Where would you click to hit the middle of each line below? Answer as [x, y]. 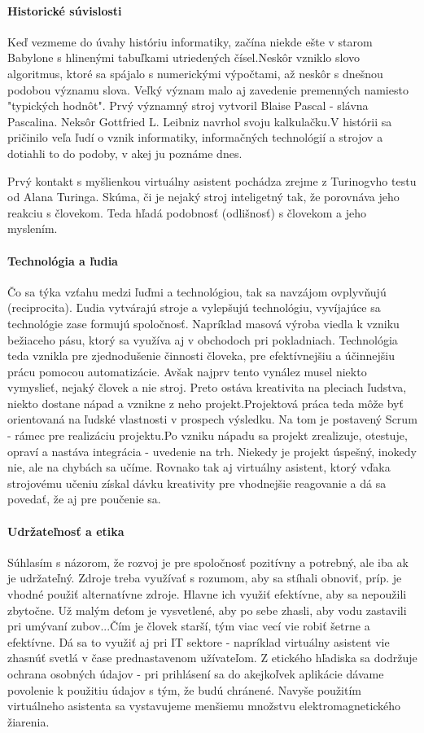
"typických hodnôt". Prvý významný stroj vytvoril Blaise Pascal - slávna [188, 105]
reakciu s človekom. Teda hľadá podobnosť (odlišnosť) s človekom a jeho [187, 212]
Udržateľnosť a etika [66, 531]
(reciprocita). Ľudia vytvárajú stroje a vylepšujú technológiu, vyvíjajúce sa [194, 307]
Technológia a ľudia [63, 260]
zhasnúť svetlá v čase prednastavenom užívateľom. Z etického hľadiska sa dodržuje [212, 658]
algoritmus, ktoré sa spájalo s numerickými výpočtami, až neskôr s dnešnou [195, 73]
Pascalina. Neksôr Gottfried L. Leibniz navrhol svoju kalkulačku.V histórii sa [200, 121]
